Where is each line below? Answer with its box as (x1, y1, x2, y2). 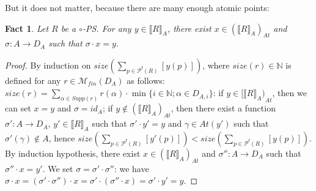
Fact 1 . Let (5, 21, 49, 34)
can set (5, 102, 31, 114)
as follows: (127, 73, 165, 86)
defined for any (5, 73, 61, 86)
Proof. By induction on (5, 58, 91, 71)
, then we (272, 86, 307, 99)
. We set (42, 162, 73, 174)
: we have (114, 162, 149, 174)
